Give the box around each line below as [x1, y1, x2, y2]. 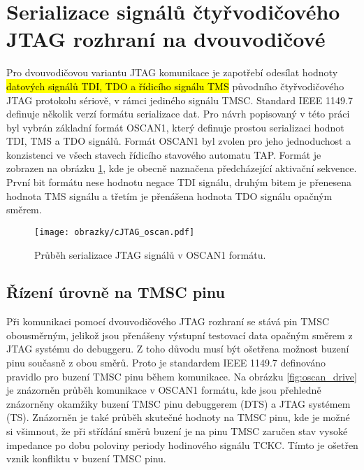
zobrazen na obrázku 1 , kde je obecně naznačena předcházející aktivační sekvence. [6, 161, 357, 176]
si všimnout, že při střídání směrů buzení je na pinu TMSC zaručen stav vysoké [6, 424, 348, 439]
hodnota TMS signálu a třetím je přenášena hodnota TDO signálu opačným [6, 188, 333, 203]
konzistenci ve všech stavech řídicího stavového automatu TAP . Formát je [6, 147, 321, 162]
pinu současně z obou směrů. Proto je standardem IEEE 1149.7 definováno [6, 355, 326, 370]
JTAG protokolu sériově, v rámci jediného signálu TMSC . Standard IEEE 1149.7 [6, 92, 353, 107]
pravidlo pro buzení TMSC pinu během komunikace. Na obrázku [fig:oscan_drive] [6, 369, 357, 383]
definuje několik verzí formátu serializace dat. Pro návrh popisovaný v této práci [6, 106, 350, 121]
